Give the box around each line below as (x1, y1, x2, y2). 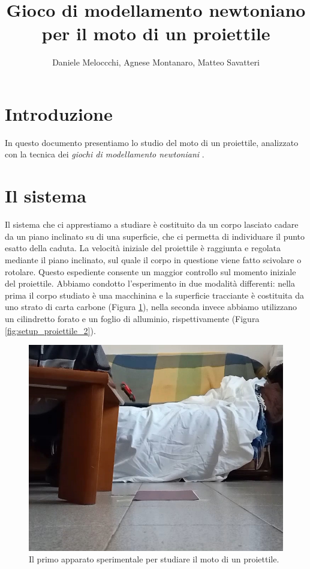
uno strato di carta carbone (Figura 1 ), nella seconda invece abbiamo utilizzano (5, 300, 297, 313)
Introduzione (5, 101, 113, 126)
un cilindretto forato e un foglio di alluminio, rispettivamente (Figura (5, 312, 260, 324)
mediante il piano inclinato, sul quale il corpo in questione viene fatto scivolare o (5, 253, 302, 266)
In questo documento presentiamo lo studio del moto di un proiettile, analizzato (5, 136, 299, 148)
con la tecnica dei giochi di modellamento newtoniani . (5, 148, 204, 160)
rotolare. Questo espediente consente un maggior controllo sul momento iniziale (5, 265, 296, 278)
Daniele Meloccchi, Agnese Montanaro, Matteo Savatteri (52, 56, 260, 68)
